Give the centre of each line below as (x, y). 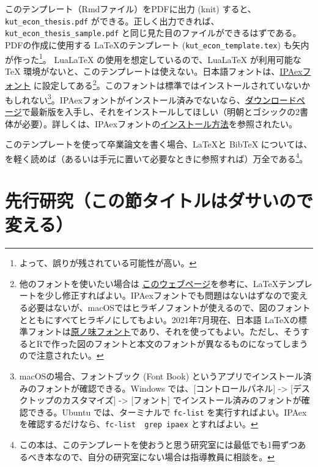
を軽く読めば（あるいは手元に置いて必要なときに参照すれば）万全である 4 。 (157, 157)
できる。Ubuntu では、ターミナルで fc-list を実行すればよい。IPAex (167, 412)
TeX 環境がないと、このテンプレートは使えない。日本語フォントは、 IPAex (154, 71)
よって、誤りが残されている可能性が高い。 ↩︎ (108, 263)
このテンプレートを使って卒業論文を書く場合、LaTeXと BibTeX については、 (159, 144)
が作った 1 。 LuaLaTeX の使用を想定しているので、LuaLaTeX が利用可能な (153, 58)
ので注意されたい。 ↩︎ (61, 355)
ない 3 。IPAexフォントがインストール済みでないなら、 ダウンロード (163, 99)
